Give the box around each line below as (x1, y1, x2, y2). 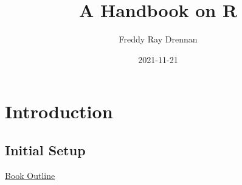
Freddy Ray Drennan (119, 33, 198, 45)
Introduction (5, 99, 113, 124)
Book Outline (5, 169, 55, 181)
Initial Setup (5, 140, 86, 159)
